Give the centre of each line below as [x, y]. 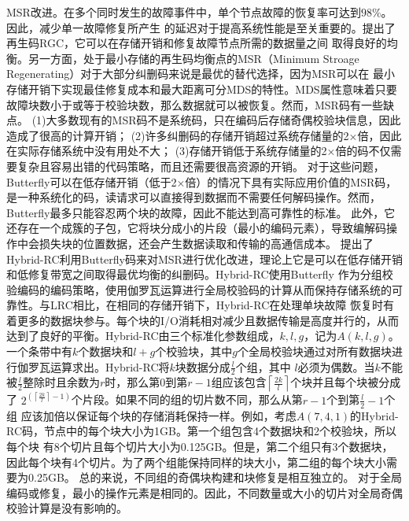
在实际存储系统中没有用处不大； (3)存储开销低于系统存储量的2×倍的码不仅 [199, 151]
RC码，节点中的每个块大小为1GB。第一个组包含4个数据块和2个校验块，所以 [201, 431]
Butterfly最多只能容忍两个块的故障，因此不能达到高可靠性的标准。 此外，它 [201, 212]
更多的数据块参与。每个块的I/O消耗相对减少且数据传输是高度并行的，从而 [208, 320]
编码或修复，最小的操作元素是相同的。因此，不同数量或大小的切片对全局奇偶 [204, 492]
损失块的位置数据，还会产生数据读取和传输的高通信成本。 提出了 [206, 243]
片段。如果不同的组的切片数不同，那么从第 [192, 399]
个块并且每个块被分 [340, 382]
